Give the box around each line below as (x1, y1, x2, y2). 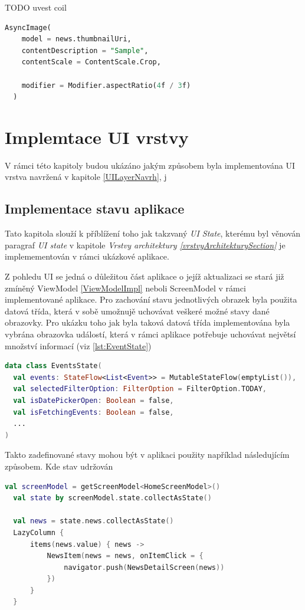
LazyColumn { (13, 528, 64, 537)
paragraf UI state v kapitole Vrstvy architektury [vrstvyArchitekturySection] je (5, 238, 286, 251)
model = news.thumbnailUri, (21, 35, 132, 44)
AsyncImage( (5, 23, 51, 32)
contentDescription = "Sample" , (21, 46, 149, 55)
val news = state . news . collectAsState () (13, 517, 174, 526)
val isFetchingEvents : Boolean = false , (13, 408, 174, 416)
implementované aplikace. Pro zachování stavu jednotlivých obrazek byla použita (5, 293, 297, 306)
